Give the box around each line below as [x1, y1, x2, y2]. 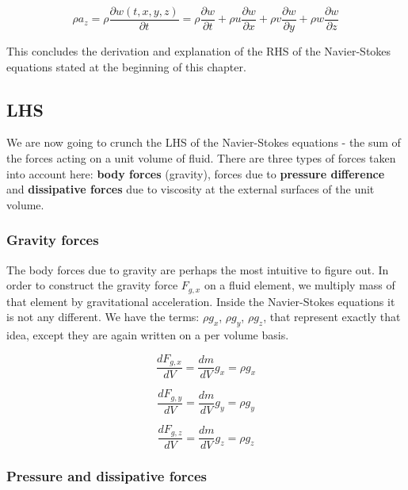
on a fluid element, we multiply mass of [204, 277, 395, 293]
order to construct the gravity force [6, 277, 178, 293]
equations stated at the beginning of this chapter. [6, 58, 246, 75]
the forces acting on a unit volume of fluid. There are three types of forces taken [6, 150, 396, 167]
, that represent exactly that [263, 308, 401, 325]
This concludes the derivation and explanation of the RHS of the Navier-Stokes [6, 43, 391, 59]
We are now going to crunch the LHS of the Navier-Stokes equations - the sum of [6, 134, 401, 151]
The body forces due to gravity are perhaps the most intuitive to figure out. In [6, 261, 389, 278]
